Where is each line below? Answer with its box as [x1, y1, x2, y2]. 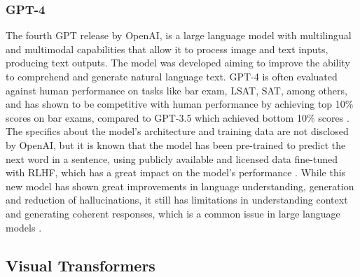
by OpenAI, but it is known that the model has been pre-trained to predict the [6, 137, 346, 152]
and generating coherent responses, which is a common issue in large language [6, 206, 340, 220]
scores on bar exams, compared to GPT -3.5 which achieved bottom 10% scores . [6, 110, 349, 125]
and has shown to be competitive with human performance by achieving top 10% [6, 97, 354, 111]
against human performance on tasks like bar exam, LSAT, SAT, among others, [6, 83, 347, 97]
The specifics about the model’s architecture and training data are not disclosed [6, 124, 349, 138]
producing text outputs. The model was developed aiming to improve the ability [6, 55, 350, 70]
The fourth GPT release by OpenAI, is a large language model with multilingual [6, 28, 352, 43]
